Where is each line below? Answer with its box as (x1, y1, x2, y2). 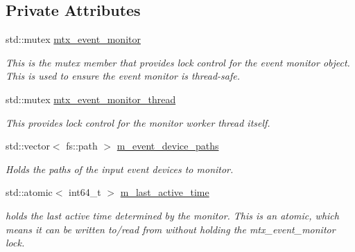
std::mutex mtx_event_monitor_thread (6, 91, 176, 106)
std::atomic (6, 185, 53, 199)
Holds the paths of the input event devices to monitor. (6, 161, 234, 176)
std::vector (6, 138, 50, 153)
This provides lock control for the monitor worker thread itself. (6, 115, 270, 129)
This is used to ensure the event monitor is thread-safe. (6, 69, 240, 83)
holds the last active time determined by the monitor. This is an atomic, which (6, 208, 339, 222)
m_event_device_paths (116, 138, 219, 153)
